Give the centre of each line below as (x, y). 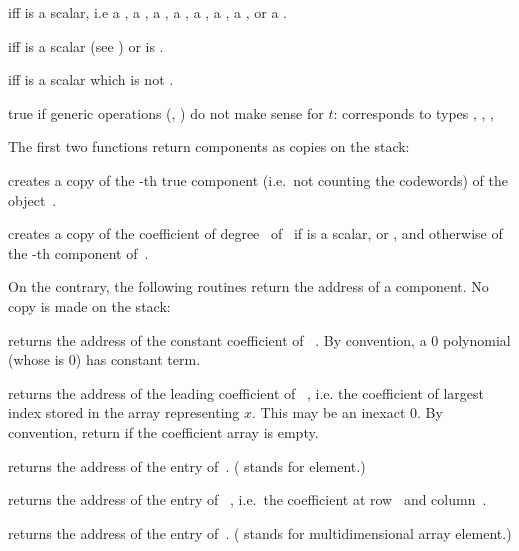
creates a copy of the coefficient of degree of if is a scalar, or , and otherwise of (255, 233)
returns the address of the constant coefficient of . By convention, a (217, 339)
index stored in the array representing (124, 412)
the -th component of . (78, 252)
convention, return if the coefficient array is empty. (163, 431)
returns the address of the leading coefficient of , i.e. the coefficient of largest (246, 392)
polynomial (476, 339)
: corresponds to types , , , (414, 112)
